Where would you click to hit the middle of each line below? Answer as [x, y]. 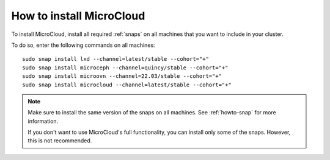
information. [43, 121]
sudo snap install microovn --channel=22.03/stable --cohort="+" [122, 76]
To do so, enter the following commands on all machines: [83, 45]
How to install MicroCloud [78, 16]
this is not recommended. [60, 141]
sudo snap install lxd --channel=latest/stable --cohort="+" [116, 59]
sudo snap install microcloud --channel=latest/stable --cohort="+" [127, 85]
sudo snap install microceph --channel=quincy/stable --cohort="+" [125, 68]
